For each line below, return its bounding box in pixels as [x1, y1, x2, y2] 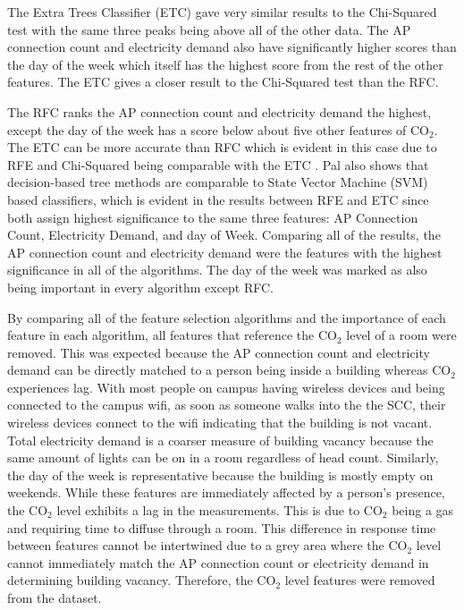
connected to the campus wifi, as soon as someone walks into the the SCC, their [7, 395, 446, 414]
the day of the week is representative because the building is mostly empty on [7, 465, 434, 484]
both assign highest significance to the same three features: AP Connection [7, 208, 418, 226]
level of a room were [346, 326, 457, 344]
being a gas [392, 501, 454, 520]
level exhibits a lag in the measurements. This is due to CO [56, 501, 383, 520]
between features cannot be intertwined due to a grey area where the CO [7, 536, 408, 555]
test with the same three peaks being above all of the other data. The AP [7, 20, 411, 38]
